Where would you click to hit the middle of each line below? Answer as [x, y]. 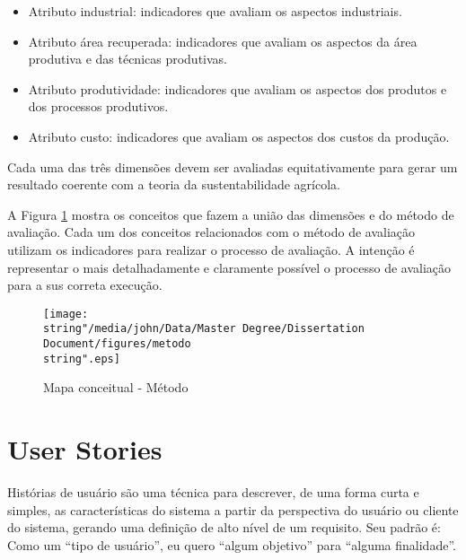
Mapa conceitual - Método [116, 387]
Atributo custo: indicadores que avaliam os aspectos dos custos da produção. [239, 136]
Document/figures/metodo [117, 344]
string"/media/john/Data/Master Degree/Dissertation [204, 329]
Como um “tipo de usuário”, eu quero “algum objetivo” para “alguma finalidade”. [232, 544]
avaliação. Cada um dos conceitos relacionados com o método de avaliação [211, 232]
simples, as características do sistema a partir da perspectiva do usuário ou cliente [233, 509]
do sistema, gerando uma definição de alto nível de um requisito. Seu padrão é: [224, 527]
